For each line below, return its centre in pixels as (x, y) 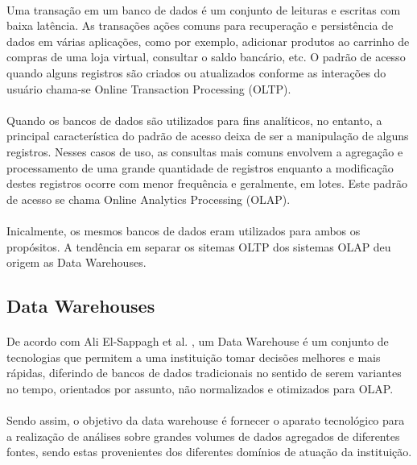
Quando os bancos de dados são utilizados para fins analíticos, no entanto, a (194, 120)
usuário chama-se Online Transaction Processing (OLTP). (149, 88)
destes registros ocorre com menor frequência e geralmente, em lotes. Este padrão (207, 183)
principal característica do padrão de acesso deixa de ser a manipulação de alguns (208, 136)
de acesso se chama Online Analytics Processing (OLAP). (149, 199)
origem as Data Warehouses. (76, 262)
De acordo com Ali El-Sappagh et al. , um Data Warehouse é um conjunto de (198, 341)
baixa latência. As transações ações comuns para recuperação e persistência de (200, 25)
